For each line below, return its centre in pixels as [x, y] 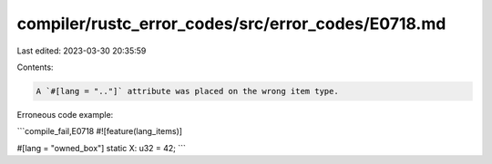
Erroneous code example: [65, 114]
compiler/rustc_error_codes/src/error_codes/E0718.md [231, 24]
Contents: [35, 67]
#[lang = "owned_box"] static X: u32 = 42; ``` [102, 148]
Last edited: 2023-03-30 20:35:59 [82, 51]
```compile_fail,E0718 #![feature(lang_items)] [99, 131]
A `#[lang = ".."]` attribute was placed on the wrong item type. [187, 91]
